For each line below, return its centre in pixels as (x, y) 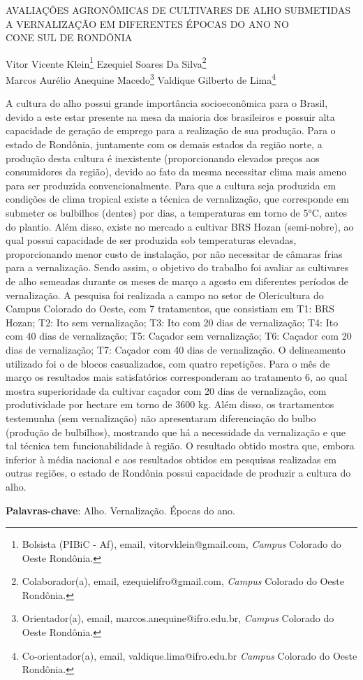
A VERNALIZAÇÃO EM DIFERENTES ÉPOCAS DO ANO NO (147, 23)
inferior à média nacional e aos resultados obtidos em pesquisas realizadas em (171, 459)
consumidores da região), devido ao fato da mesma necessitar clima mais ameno (176, 172)
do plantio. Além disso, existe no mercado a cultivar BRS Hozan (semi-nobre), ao (180, 226)
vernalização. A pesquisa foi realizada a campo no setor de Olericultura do (165, 295)
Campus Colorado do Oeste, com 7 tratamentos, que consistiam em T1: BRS (170, 309)
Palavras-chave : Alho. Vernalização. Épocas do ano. (120, 510)
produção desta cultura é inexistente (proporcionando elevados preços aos (163, 158)
